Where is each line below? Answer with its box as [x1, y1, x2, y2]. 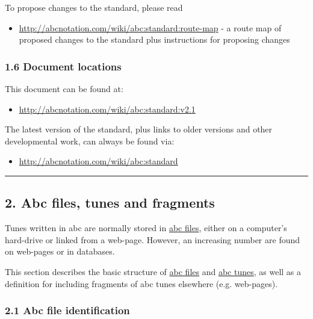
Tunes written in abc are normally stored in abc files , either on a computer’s [5, 221, 287, 234]
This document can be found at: [5, 82, 123, 94]
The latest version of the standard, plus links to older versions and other [5, 123, 273, 135]
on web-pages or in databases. [5, 245, 115, 258]
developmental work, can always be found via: [5, 134, 175, 147]
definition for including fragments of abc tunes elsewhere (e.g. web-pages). [5, 277, 278, 290]
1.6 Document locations [5, 58, 122, 73]
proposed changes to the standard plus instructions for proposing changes [19, 33, 290, 46]
